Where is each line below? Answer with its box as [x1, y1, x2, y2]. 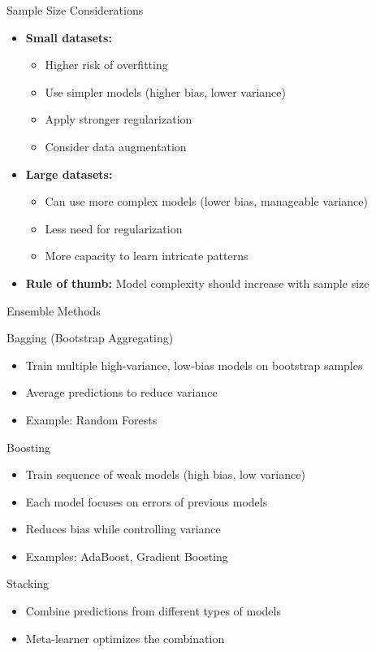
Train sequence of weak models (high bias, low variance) [25, 466, 305, 483]
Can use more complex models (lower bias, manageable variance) [45, 193, 368, 210]
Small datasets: [25, 28, 112, 46]
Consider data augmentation [45, 137, 187, 154]
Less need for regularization [45, 220, 183, 237]
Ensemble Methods [6, 302, 101, 319]
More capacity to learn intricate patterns [45, 247, 249, 264]
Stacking [6, 575, 50, 592]
